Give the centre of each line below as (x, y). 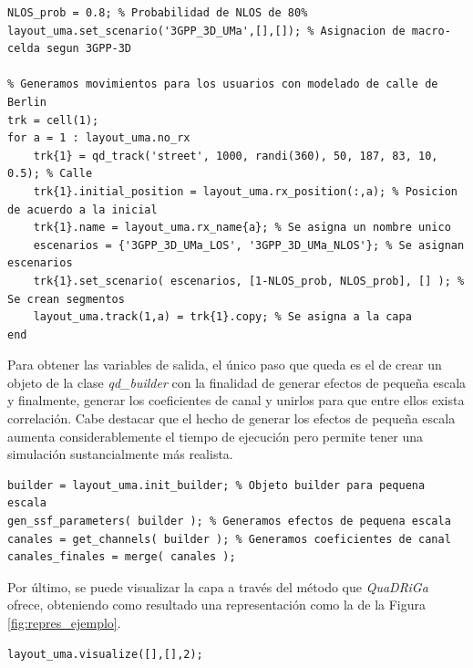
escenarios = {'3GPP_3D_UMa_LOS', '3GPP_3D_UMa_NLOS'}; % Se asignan (249, 245)
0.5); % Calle (50, 174)
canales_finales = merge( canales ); (122, 557)
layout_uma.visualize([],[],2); (105, 654)
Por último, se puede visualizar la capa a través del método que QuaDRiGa (218, 586)
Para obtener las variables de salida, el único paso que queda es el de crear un (225, 365)
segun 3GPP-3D (89, 49)
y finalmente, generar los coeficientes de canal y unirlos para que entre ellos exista (236, 400)
